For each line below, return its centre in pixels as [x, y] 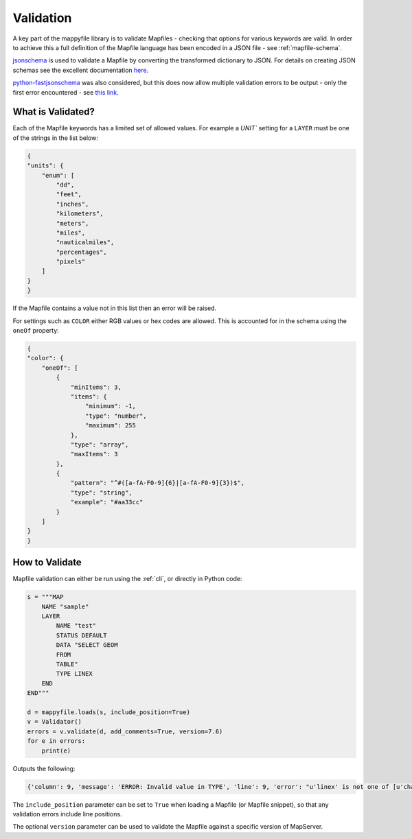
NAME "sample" [65, 606]
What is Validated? [54, 112]
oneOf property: [36, 331]
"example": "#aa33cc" [107, 502]
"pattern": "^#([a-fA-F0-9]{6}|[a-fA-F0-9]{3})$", [158, 483]
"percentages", [82, 252]
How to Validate [47, 563]
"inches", [72, 204]
